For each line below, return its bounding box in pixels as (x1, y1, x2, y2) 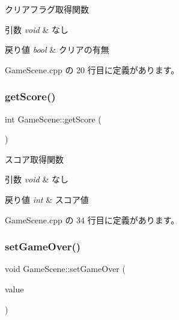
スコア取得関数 (5, 152, 64, 165)
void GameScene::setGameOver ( (5, 262, 126, 275)
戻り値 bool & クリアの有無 (5, 43, 109, 56)
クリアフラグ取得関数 (5, 3, 89, 15)
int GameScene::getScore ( (5, 112, 102, 125)
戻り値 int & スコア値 (5, 193, 89, 205)
